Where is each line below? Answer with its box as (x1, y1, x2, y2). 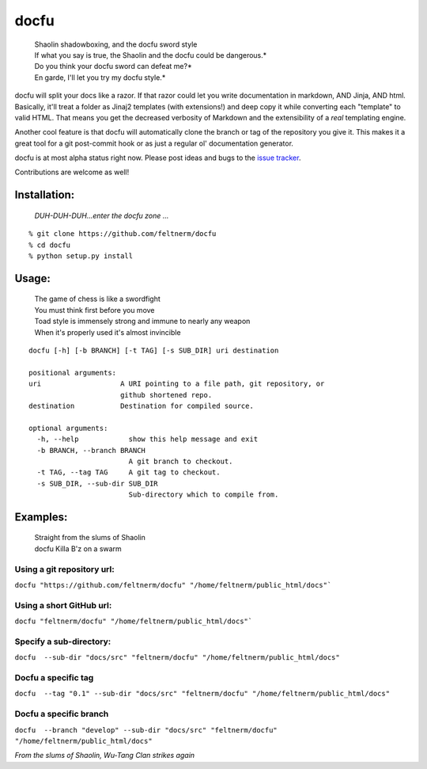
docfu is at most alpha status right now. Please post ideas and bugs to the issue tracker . (14, 153, 301, 162)
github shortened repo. (119, 390, 213, 399)
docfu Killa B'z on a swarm (34, 543, 122, 554)
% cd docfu (28, 240, 71, 249)
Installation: (14, 188, 75, 202)
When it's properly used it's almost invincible (34, 327, 181, 337)
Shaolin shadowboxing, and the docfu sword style (34, 40, 198, 49)
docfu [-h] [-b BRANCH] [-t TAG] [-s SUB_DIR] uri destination (28, 346, 279, 355)
